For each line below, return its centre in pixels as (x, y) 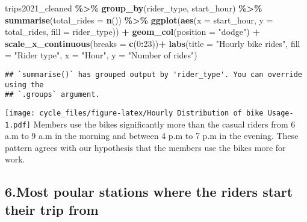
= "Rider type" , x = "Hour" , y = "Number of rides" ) (101, 55)
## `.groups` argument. (52, 95)
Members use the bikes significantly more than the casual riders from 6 (164, 124)
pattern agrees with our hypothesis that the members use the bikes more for (145, 147)
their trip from (52, 209)
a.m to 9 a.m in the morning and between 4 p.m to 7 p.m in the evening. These (152, 136)
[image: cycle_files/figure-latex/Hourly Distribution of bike (134, 113)
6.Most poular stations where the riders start (149, 192)
